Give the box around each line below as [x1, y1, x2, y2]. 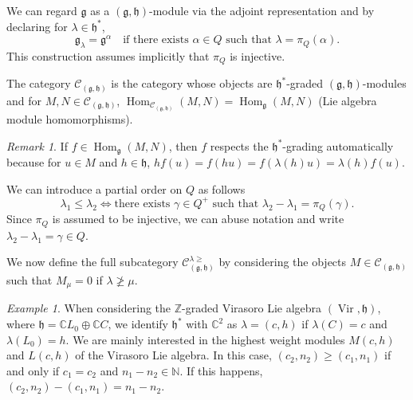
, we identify [108, 316, 168, 332]
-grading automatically [282, 137, 394, 154]
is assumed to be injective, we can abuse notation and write [52, 210, 344, 227]
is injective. [230, 47, 285, 64]
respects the [210, 137, 269, 154]
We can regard [6, 2, 77, 18]
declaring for [6, 18, 68, 34]
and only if [6, 362, 60, 378]
